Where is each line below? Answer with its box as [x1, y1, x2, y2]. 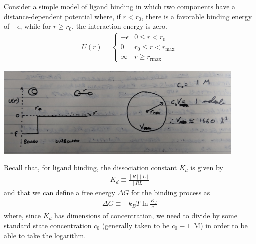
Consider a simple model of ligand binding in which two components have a [4, 1, 236, 11]
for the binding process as [131, 187, 210, 197]
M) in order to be [194, 220, 248, 230]
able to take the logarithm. [4, 230, 86, 240]
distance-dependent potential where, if [4, 11, 121, 21]
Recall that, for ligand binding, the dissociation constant [4, 162, 177, 173]
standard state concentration [4, 220, 92, 230]
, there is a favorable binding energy [141, 11, 252, 21]
